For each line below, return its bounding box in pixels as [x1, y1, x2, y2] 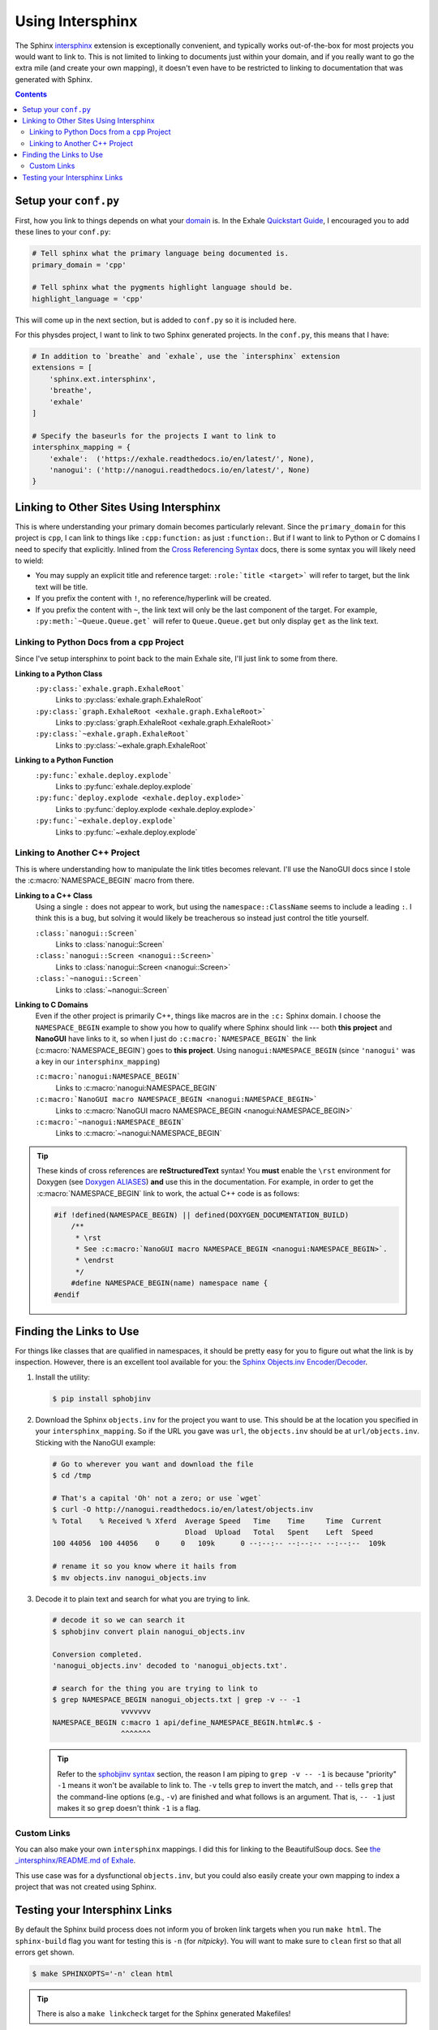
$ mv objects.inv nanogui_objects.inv [52, 1573, 207, 1583]
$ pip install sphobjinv [52, 1393, 152, 1403]
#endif [54, 1289, 80, 1299]
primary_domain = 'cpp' [32, 260, 127, 270]
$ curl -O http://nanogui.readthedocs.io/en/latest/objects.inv [52, 1505, 314, 1514]
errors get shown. [15, 1947, 75, 1957]
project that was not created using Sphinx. [15, 1882, 157, 1892]
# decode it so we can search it [52, 1616, 186, 1625]
